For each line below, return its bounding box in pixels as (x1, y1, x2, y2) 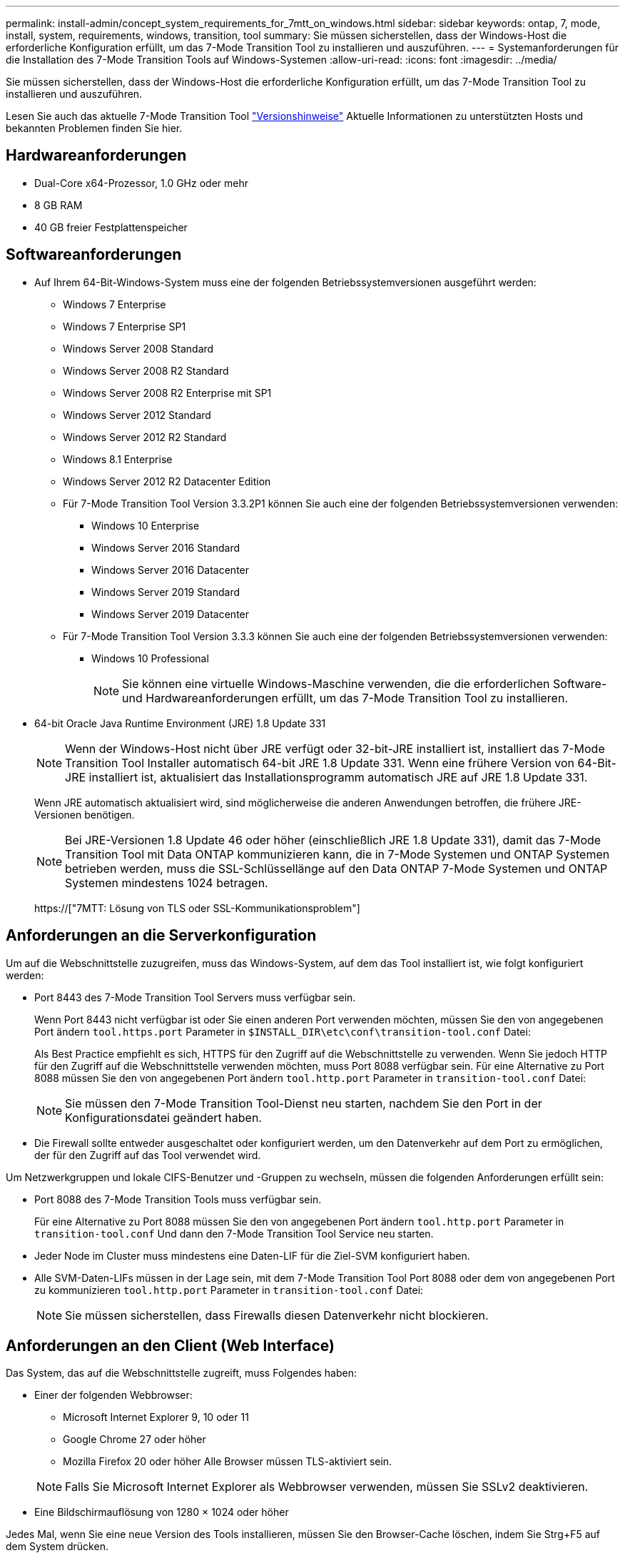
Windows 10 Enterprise (91, 519, 200, 532)
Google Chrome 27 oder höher (63, 1433, 206, 1446)
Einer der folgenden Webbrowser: (34, 1389, 193, 1402)
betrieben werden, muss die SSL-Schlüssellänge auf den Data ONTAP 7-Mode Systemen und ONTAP (65, 861, 608, 876)
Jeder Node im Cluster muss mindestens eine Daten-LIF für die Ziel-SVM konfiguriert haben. (34, 1249, 470, 1262)
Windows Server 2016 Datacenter (91, 563, 250, 576)
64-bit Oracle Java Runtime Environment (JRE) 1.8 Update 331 (34, 717, 326, 729)
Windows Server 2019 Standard (91, 585, 240, 598)
